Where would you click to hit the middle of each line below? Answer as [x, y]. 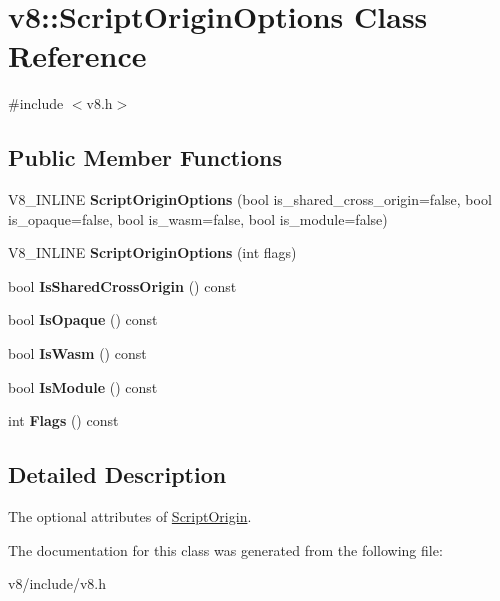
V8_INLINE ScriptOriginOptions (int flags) [152, 252]
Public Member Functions [145, 157]
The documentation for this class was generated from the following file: [225, 549]
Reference [77, 55]
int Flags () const [63, 420]
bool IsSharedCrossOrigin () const [122, 285]
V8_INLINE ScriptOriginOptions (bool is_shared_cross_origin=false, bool [250, 199]
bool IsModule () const [83, 386]
